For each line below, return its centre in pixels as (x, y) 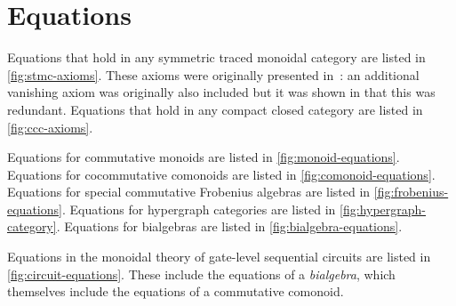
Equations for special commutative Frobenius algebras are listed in (189, 192)
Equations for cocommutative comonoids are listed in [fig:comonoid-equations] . (221, 174)
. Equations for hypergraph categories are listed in (199, 209)
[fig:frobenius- (411, 192)
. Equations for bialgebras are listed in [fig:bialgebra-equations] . (229, 226)
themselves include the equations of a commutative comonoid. (176, 291)
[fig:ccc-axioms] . (50, 127)
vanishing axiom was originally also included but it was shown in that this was (221, 92)
